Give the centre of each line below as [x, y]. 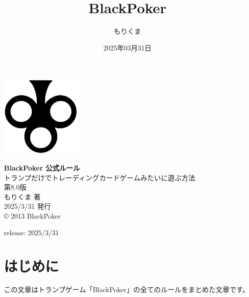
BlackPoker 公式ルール [42, 168]
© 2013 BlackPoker [32, 216]
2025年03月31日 [127, 47]
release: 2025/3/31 [32, 232]
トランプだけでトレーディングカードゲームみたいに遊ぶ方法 [100, 177]
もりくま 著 [22, 196]
